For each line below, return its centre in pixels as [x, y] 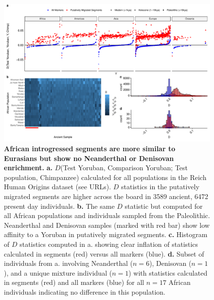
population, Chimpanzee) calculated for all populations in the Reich [105, 177]
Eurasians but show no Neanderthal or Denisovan [89, 158]
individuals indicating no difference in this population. [85, 291]
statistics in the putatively [160, 187]
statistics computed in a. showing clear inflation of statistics [109, 244]
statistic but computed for [164, 206]
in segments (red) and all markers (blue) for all [74, 282]
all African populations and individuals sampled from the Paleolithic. [107, 215]
